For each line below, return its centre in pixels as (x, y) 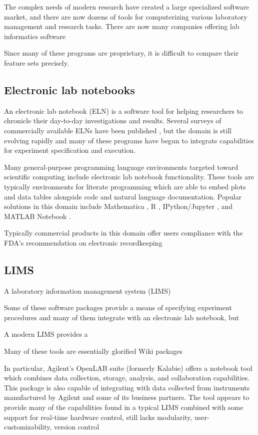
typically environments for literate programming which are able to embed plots (125, 186)
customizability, (28, 427)
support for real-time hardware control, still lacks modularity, (98, 417)
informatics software (35, 36)
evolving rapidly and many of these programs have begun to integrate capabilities (129, 140)
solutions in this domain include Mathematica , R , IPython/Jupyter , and (118, 206)
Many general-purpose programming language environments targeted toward (121, 167)
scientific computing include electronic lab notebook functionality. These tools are (129, 177)
